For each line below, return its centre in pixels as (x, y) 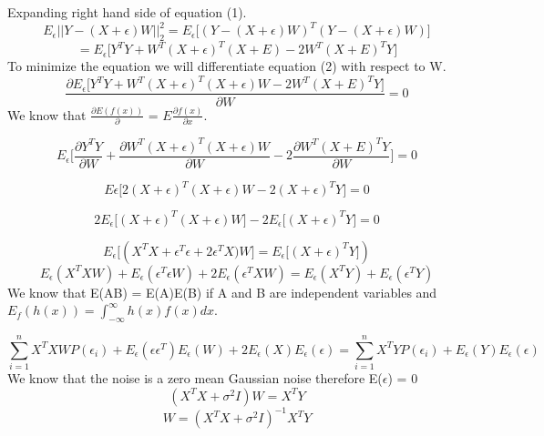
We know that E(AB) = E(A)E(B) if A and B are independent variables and (222, 292)
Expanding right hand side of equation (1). (127, 12)
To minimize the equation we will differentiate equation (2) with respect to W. (227, 66)
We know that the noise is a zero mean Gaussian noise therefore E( (195, 378)
